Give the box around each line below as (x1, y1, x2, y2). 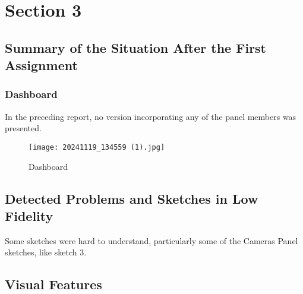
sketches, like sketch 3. (5, 246, 87, 258)
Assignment (5, 56, 78, 74)
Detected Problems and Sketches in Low (5, 189, 258, 207)
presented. (5, 122, 42, 134)
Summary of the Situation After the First (5, 38, 267, 56)
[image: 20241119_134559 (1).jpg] (29, 143, 165, 151)
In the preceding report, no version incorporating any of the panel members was (5, 110, 296, 122)
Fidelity (5, 206, 53, 225)
